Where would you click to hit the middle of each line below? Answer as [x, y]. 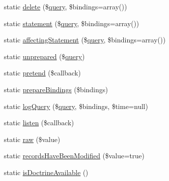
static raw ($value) [32, 139]
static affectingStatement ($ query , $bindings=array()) [85, 40]
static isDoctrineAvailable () [46, 172]
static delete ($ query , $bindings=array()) [66, 6]
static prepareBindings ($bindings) [56, 89]
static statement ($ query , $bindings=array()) [71, 23]
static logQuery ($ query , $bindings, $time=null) [76, 106]
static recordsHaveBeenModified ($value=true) [74, 156]
